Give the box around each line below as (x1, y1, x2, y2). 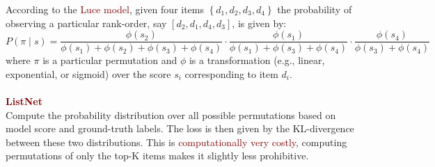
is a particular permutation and (42, 53, 177, 67)
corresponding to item (184, 66, 278, 81)
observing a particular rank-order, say (6, 15, 167, 30)
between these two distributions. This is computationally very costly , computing (6, 134, 347, 149)
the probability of (277, 2, 352, 16)
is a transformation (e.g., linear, (189, 53, 325, 67)
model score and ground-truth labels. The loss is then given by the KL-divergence (6, 121, 354, 136)
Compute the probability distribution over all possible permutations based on (6, 107, 336, 122)
